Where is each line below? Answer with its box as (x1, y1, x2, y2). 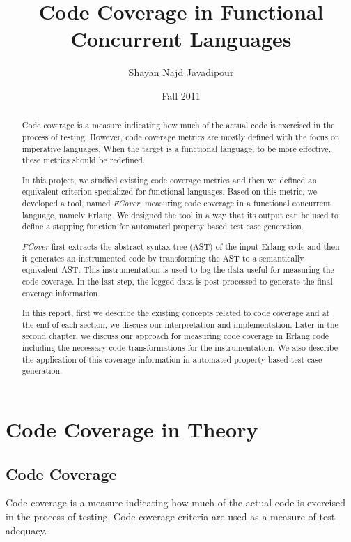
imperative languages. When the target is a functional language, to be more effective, (22, 142, 331, 154)
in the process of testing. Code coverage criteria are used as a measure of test (6, 509, 336, 524)
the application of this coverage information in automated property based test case (22, 353, 322, 365)
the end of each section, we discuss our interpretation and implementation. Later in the (22, 318, 338, 330)
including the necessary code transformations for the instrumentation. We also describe (22, 342, 338, 354)
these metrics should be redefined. (22, 154, 146, 166)
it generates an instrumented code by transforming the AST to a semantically (22, 252, 304, 264)
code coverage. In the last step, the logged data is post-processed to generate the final (22, 275, 333, 287)
